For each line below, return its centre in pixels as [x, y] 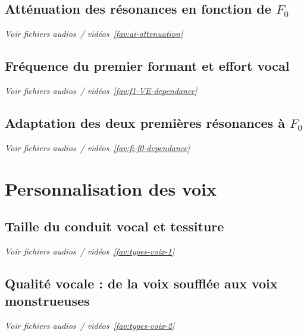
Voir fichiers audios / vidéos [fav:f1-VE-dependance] [101, 90]
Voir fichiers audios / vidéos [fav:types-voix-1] [90, 251]
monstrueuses [47, 301]
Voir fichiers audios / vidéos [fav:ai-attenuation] [94, 34]
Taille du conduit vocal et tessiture [115, 226]
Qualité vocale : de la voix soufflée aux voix [141, 283]
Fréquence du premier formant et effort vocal [147, 66]
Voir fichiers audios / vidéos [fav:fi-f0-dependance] [98, 147]
